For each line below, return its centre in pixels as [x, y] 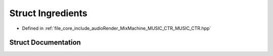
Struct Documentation [45, 43]
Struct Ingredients [49, 13]
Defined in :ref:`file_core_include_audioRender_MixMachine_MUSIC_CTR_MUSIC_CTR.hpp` [117, 28]
